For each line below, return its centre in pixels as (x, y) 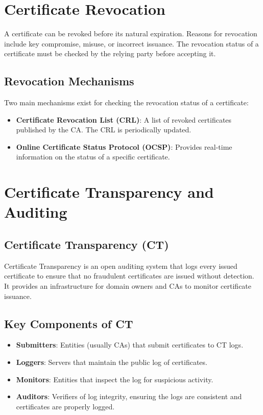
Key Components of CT (69, 323)
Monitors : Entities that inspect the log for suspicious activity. (115, 379)
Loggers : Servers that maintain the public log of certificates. (112, 362)
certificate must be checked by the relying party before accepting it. (110, 53)
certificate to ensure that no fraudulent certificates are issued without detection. (129, 276)
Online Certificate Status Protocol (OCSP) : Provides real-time (124, 146)
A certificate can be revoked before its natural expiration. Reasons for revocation (131, 33)
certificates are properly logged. (65, 406)
